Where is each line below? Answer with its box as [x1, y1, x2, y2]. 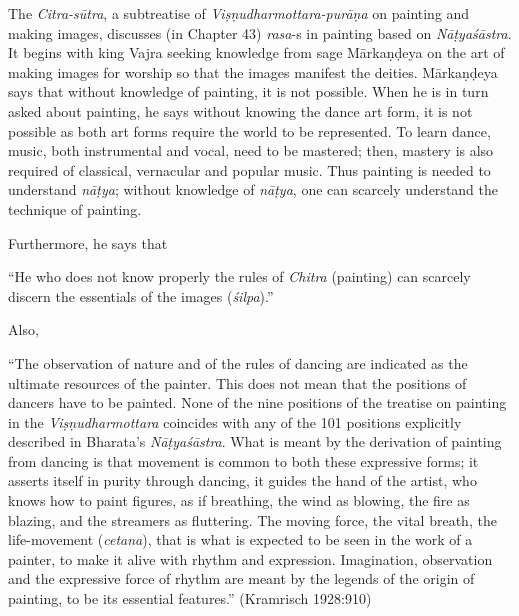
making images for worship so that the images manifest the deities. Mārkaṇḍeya [8, 61, 498, 82]
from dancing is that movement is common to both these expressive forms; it [8, 450, 479, 471]
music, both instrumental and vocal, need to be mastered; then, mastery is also [8, 140, 494, 161]
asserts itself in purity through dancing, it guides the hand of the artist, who [8, 470, 477, 491]
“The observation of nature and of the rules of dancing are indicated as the [8, 352, 468, 373]
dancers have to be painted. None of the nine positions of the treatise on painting [8, 392, 507, 413]
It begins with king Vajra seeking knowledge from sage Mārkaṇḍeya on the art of [8, 42, 505, 63]
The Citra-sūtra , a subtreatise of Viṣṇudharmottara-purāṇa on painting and [8, 3, 470, 23]
